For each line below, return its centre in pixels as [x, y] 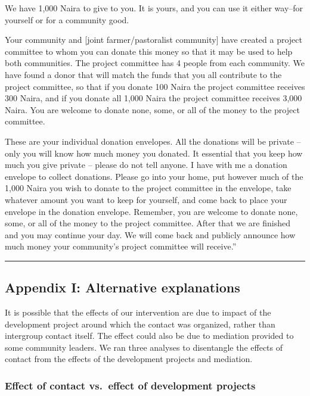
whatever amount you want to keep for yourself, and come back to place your [146, 199]
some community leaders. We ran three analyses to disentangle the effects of [144, 347]
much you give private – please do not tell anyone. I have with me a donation [146, 165]
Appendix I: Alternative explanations [123, 287]
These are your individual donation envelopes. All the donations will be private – [153, 141]
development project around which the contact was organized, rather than [140, 324]
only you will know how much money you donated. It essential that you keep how [154, 153]
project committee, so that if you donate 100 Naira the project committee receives [155, 86]
